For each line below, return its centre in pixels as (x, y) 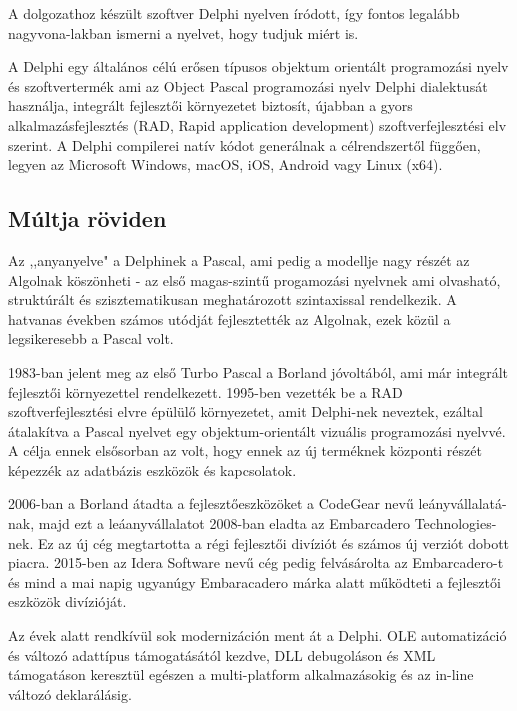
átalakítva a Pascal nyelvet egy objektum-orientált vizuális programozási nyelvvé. (257, 430)
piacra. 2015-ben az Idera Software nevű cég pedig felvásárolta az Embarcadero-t (256, 562)
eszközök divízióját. (67, 601)
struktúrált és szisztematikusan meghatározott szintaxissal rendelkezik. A (232, 299)
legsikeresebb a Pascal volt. (91, 338)
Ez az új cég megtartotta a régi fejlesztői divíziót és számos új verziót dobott (273, 542)
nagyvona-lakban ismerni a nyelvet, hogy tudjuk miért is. (183, 32)
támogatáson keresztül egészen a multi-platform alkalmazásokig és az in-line (241, 674)
